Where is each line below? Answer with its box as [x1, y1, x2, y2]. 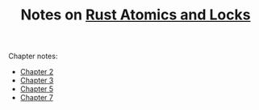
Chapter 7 [19, 93, 54, 103]
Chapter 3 [19, 75, 54, 86]
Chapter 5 [19, 84, 54, 94]
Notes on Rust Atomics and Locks [20, 6, 251, 24]
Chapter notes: [8, 51, 58, 61]
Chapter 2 [19, 67, 54, 77]
